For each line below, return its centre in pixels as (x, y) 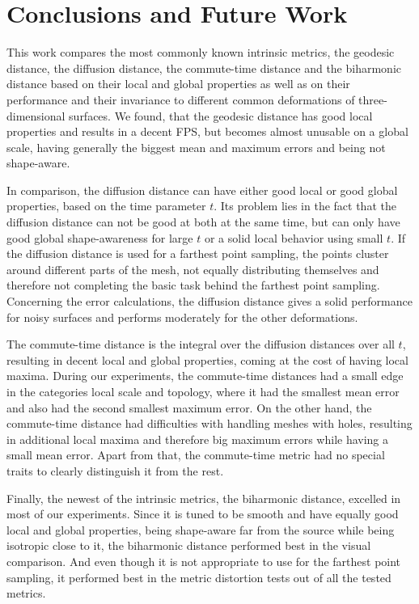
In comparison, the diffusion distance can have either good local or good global (202, 190)
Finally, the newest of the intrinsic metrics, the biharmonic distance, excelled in (204, 498)
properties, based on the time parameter (106, 206)
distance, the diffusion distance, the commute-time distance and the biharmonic (204, 68)
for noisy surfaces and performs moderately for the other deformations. (182, 317)
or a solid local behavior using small (294, 237)
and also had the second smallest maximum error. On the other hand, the (189, 407)
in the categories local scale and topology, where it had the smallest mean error (203, 391)
